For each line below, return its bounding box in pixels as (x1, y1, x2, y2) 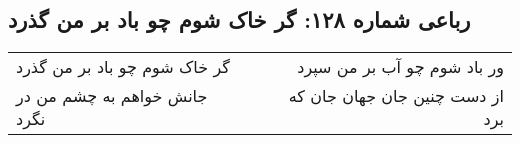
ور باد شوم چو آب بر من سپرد (297, 55, 504, 79)
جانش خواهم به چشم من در (16, 84, 208, 108)
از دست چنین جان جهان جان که (288, 84, 504, 108)
